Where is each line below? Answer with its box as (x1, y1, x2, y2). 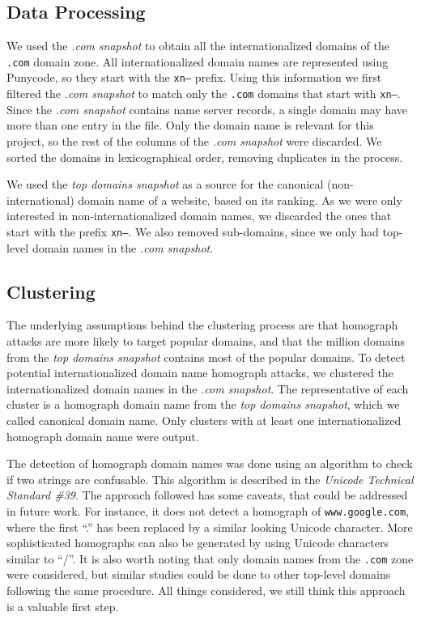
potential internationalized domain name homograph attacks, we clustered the (6, 364, 393, 381)
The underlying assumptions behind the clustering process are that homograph (6, 316, 398, 333)
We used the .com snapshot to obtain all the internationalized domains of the (6, 37, 390, 54)
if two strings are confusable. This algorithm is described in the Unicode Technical (6, 470, 414, 487)
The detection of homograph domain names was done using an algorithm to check (6, 455, 413, 472)
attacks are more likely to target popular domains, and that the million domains (6, 332, 405, 349)
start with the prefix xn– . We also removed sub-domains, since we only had (6, 223, 379, 240)
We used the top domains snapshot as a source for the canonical (6, 176, 324, 193)
